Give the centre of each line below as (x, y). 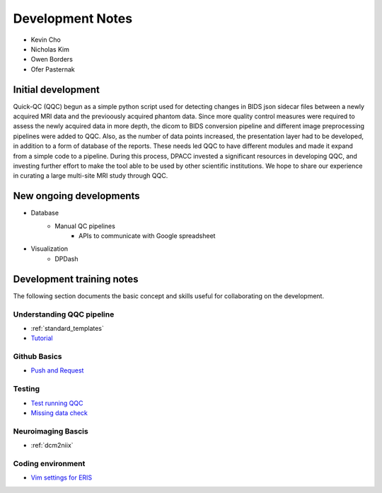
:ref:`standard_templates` (67, 328)
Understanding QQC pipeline (64, 314)
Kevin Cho (46, 40)
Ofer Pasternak (53, 69)
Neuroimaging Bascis (51, 431)
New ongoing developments (77, 196)
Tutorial (42, 338)
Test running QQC (57, 403)
